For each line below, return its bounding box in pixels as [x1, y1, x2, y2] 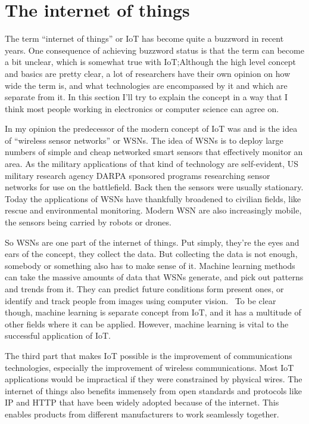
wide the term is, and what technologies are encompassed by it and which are [5, 79, 288, 91]
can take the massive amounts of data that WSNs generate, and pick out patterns [5, 271, 304, 283]
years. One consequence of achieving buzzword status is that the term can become [5, 44, 304, 56]
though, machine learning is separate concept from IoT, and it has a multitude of [5, 306, 301, 318]
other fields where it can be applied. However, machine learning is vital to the [5, 317, 289, 330]
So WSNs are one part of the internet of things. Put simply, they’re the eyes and [5, 236, 299, 248]
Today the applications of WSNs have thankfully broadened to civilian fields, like [5, 192, 301, 205]
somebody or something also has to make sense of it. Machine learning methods [5, 259, 295, 271]
